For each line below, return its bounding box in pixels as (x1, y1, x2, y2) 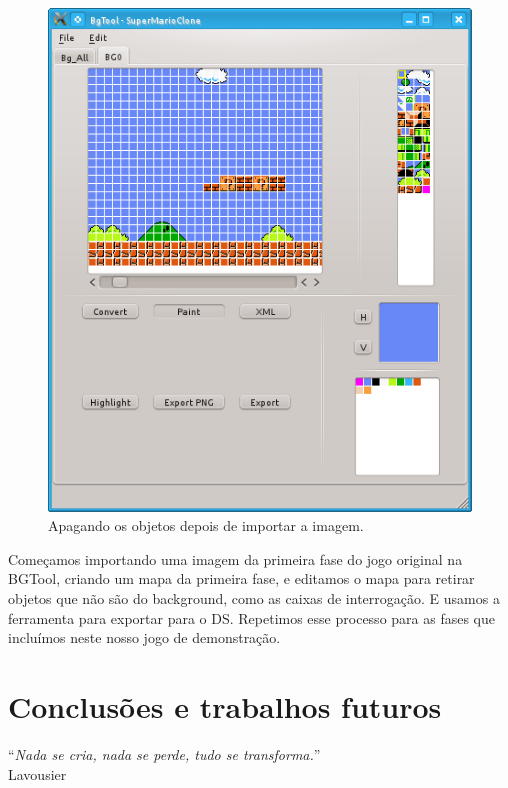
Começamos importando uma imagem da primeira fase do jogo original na (8, 548, 463, 569)
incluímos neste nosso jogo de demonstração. (8, 627, 281, 648)
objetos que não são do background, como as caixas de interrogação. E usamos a (8, 588, 500, 609)
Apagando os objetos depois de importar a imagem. (48, 515, 364, 536)
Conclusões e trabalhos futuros (8, 686, 442, 726)
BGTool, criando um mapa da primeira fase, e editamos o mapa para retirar (8, 568, 475, 589)
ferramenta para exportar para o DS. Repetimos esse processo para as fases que (8, 607, 495, 628)
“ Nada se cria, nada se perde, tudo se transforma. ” (8, 743, 321, 764)
